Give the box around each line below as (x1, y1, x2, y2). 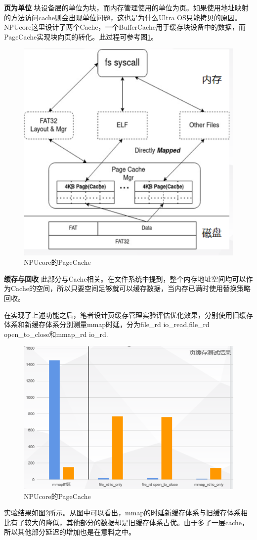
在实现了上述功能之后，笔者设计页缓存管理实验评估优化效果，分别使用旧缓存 (4, 309, 253, 320)
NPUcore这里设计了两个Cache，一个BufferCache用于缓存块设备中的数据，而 (4, 22, 246, 32)
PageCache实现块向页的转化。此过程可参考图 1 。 (4, 31, 158, 42)
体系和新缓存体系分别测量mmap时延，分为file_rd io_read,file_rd (4, 319, 210, 330)
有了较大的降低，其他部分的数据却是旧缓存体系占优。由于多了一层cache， (10, 517, 249, 527)
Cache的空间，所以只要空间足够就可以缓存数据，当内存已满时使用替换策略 (10, 283, 251, 293)
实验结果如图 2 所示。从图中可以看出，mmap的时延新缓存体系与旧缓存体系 (4, 507, 241, 518)
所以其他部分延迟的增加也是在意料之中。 (4, 527, 135, 537)
